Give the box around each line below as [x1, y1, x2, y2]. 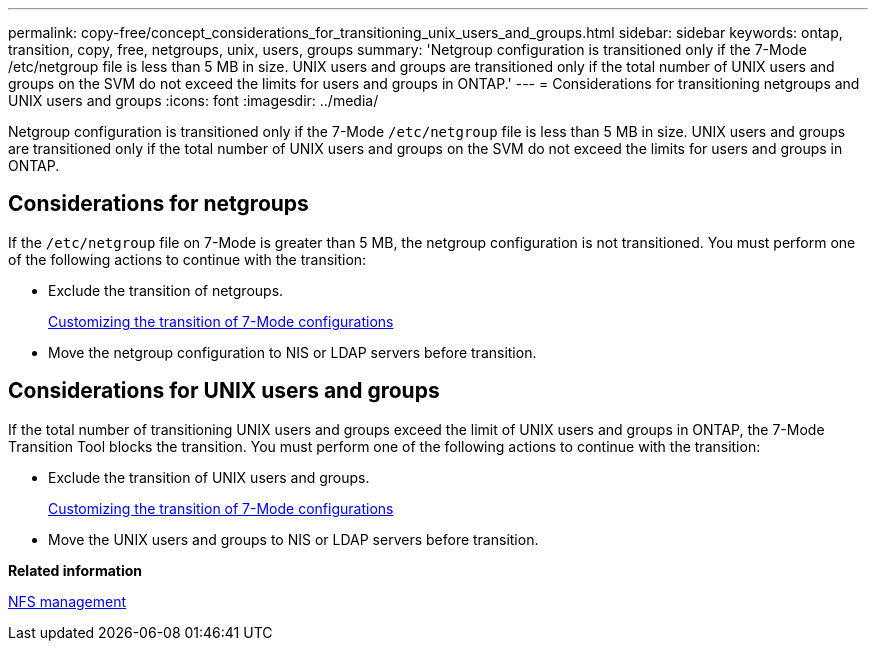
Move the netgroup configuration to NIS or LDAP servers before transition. [48, 343, 537, 361]
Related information [8, 561, 143, 579]
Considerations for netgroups [8, 191, 309, 217]
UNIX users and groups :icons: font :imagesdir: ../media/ [8, 92, 379, 109]
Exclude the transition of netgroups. [48, 281, 284, 299]
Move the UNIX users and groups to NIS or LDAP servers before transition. [48, 530, 539, 548]
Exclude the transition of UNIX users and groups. [48, 468, 370, 486]
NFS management [8, 592, 127, 610]
